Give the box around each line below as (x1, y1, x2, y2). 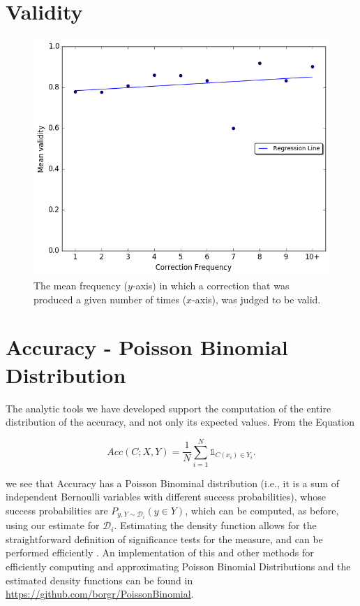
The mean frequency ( (33, 278, 128, 293)
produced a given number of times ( (33, 291, 187, 306)
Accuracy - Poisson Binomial (6, 333, 288, 361)
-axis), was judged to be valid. (192, 291, 321, 306)
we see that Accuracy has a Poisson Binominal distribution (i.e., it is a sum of (6, 475, 340, 490)
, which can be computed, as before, (185, 503, 339, 518)
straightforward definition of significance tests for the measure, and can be (6, 531, 323, 546)
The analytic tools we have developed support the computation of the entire (6, 401, 331, 415)
